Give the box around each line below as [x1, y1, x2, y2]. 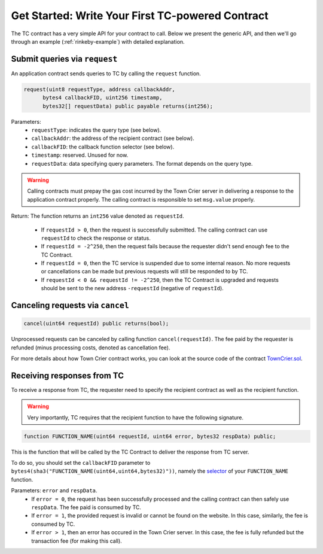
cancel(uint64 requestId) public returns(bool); [23, 320, 169, 327]
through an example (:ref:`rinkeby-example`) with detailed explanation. [11, 38, 185, 45]
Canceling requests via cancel [11, 300, 130, 311]
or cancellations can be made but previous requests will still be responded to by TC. [41, 268, 248, 275]
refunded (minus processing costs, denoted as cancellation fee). [11, 344, 170, 351]
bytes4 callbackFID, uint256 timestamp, [42, 95, 163, 101]
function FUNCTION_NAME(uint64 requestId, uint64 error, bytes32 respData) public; [23, 433, 276, 440]
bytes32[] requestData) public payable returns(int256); [42, 102, 214, 109]
